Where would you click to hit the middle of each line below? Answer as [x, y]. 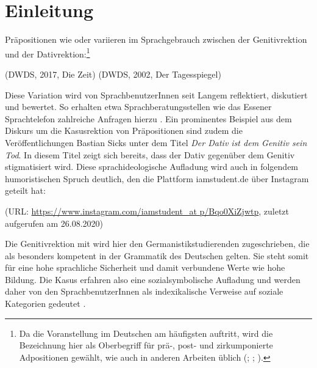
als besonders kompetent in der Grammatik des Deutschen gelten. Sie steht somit [157, 255]
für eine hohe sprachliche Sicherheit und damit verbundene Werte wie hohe [145, 267]
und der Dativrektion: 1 [48, 53]
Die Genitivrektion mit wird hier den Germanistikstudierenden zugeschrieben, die [157, 244]
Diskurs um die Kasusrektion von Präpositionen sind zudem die [124, 131]
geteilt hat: [25, 190]
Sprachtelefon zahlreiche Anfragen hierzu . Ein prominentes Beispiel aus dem [148, 118]
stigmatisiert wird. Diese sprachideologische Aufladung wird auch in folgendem [152, 167]
